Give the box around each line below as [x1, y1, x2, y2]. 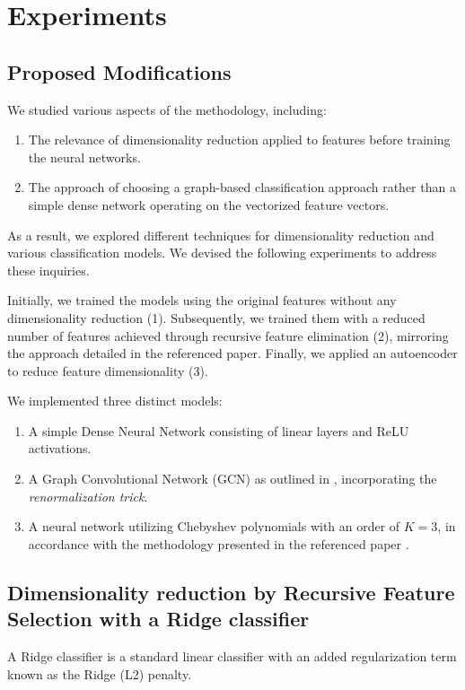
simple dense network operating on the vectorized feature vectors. [28, 195, 390, 214]
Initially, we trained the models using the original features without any [7, 291, 397, 310]
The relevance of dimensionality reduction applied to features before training [28, 130, 451, 149]
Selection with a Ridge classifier [7, 605, 310, 633]
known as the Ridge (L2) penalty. [7, 664, 192, 683]
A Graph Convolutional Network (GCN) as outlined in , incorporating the [28, 469, 437, 488]
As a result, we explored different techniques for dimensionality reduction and [7, 225, 434, 244]
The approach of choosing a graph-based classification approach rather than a [28, 178, 456, 197]
